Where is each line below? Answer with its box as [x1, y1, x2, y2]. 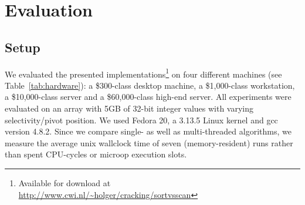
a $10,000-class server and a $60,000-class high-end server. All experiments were [5, 90, 292, 103]
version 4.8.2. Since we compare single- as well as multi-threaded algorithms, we [5, 125, 292, 137]
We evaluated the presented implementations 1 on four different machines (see [5, 66, 282, 80]
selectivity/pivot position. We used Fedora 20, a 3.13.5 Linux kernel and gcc [5, 113, 278, 126]
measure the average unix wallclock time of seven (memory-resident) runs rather [5, 136, 293, 149]
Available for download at [18, 176, 111, 189]
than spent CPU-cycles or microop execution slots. [5, 148, 187, 160]
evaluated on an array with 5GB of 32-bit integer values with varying [5, 102, 254, 115]
